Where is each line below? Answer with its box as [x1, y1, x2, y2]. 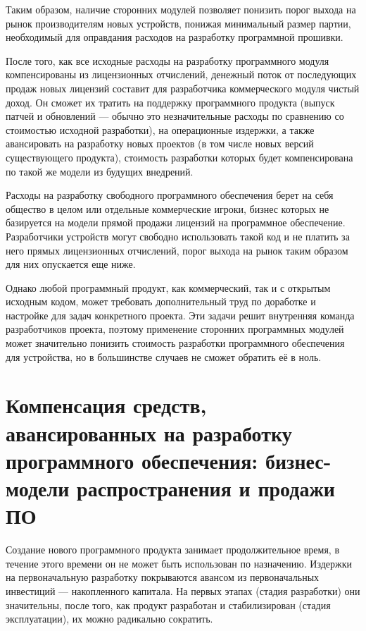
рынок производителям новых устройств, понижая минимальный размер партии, [6, 16, 351, 30]
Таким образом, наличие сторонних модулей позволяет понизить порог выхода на [6, 2, 356, 16]
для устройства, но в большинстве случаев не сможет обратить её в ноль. [6, 349, 322, 364]
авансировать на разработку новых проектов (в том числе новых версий [6, 136, 314, 151]
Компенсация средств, [6, 391, 207, 419]
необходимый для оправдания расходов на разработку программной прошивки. [6, 30, 343, 44]
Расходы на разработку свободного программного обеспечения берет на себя [6, 188, 334, 202]
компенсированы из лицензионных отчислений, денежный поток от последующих [6, 67, 357, 82]
